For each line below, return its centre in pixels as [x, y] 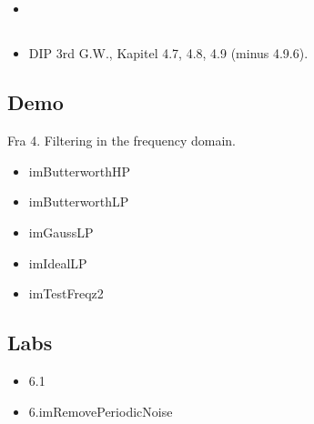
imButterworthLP [79, 202]
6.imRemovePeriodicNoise [101, 411]
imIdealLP [58, 262]
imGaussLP [61, 232]
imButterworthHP [80, 171]
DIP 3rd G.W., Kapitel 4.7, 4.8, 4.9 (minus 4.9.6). [168, 53]
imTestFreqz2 [66, 293]
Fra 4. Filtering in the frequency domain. [122, 141]
